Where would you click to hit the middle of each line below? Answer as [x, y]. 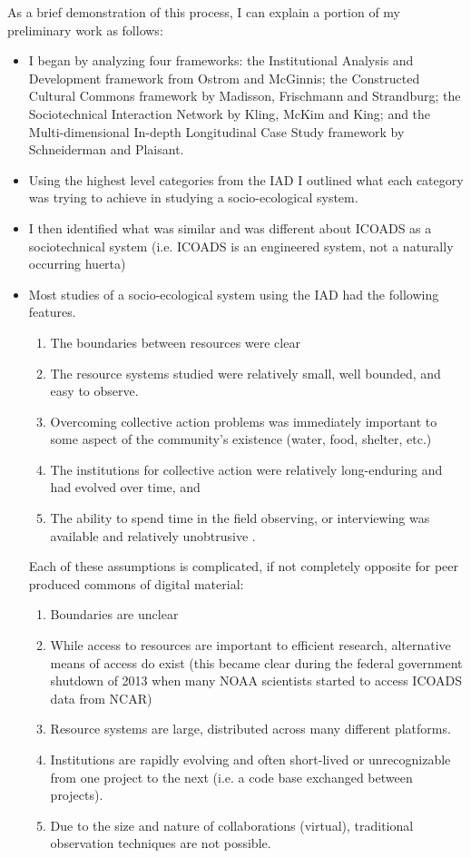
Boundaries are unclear [114, 614]
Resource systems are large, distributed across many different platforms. [250, 729]
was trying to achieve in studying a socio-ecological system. [193, 197]
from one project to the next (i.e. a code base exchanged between [231, 777]
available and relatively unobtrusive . [153, 535]
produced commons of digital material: [136, 583]
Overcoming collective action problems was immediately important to [244, 421]
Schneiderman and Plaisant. [106, 149]
